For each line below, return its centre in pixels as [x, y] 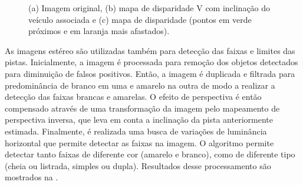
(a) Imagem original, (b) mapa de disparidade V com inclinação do [149, 8]
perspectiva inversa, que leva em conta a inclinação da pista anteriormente [139, 120]
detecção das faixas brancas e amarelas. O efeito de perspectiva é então [133, 97]
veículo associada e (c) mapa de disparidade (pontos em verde [140, 19]
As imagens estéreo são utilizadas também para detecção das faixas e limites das [150, 50]
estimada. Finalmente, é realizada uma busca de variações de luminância [136, 131]
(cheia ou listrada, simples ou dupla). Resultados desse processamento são [138, 165]
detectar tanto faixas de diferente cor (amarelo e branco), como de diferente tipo [150, 154]
